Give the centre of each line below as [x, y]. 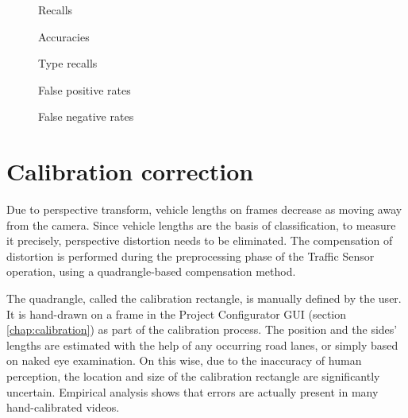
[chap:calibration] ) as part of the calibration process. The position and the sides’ [202, 329]
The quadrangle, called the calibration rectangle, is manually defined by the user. [204, 298]
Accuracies [64, 36]
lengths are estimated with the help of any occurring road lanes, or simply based [202, 344]
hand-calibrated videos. [63, 407]
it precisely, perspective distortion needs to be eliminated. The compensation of [200, 240]
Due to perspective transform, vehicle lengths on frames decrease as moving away [204, 209]
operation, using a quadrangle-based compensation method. [151, 271]
